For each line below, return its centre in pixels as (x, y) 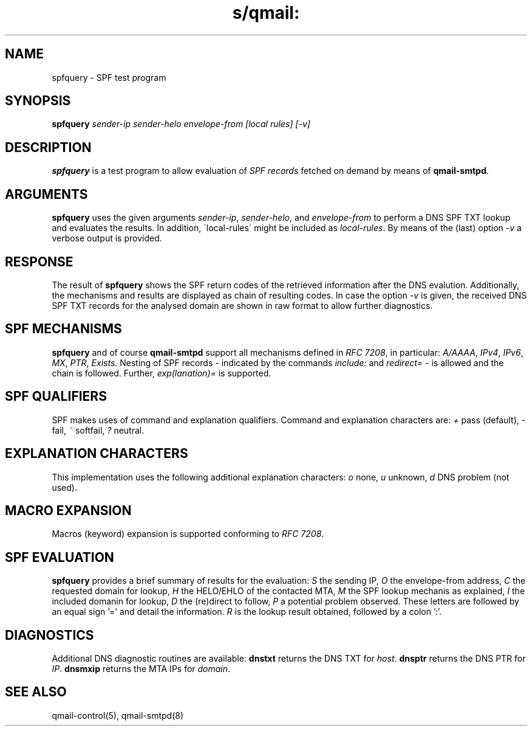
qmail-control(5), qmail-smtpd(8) (118, 715)
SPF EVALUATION (60, 557)
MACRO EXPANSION (68, 510)
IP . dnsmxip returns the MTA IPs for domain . (141, 669)
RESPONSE (39, 262)
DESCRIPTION (48, 147)
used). (64, 487)
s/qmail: (266, 13)
